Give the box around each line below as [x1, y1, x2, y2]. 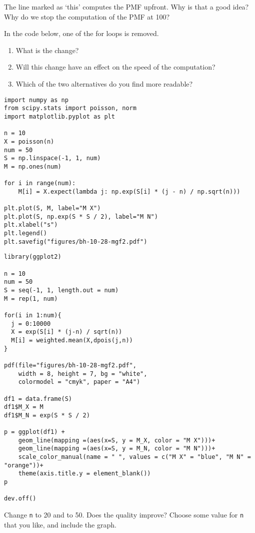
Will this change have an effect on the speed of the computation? [15, 62, 215, 72]
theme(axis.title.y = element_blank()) [18, 470, 151, 477]
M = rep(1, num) [4, 295, 58, 302]
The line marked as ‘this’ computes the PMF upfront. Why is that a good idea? [4, 2, 249, 12]
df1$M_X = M [4, 403, 43, 411]
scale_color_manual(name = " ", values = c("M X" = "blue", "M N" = [18, 453, 251, 461]
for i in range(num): [4, 180, 76, 187]
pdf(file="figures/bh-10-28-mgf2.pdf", [4, 361, 136, 369]
